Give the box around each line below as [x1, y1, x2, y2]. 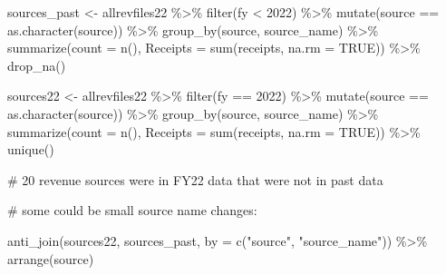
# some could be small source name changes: [7, 201, 257, 220]
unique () [7, 140, 54, 159]
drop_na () [7, 55, 66, 74]
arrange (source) [7, 249, 94, 268]
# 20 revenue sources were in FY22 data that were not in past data [7, 170, 383, 189]
